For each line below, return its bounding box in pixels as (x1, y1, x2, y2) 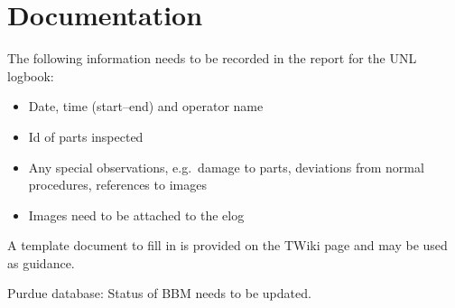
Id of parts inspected (28, 126, 144, 145)
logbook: (7, 66, 54, 85)
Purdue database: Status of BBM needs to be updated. (7, 284, 311, 303)
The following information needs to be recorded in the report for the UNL (7, 49, 417, 68)
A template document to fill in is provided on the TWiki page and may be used (7, 236, 448, 255)
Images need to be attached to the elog (28, 205, 245, 224)
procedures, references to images (28, 175, 207, 194)
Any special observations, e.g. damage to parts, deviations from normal (28, 157, 424, 176)
